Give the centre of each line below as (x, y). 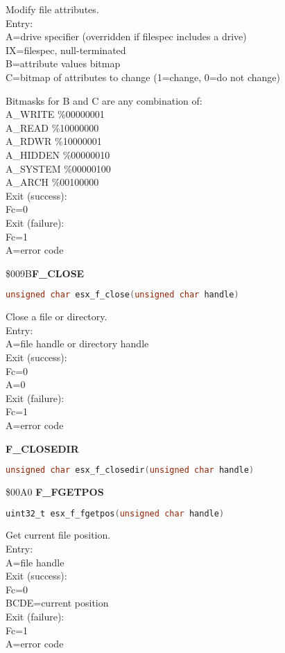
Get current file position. (58, 535)
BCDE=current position (57, 603)
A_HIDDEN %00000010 (58, 154)
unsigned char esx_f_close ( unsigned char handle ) (122, 295)
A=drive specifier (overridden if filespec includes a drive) (126, 36)
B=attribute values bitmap (63, 63)
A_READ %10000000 (52, 127)
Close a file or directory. (57, 316)
